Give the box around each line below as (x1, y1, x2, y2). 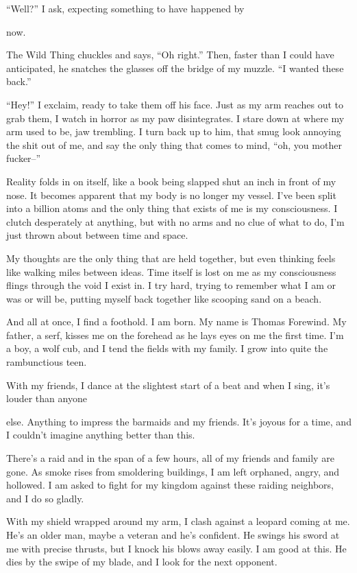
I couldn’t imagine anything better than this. (6, 428, 195, 442)
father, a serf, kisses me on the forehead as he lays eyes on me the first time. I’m (6, 327, 344, 342)
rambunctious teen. (6, 355, 87, 369)
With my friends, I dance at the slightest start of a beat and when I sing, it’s (6, 377, 330, 392)
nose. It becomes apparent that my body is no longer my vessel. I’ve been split (6, 187, 336, 202)
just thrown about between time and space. (6, 228, 188, 242)
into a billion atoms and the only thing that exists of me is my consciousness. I (6, 201, 338, 215)
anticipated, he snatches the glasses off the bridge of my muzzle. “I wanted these (6, 60, 344, 75)
